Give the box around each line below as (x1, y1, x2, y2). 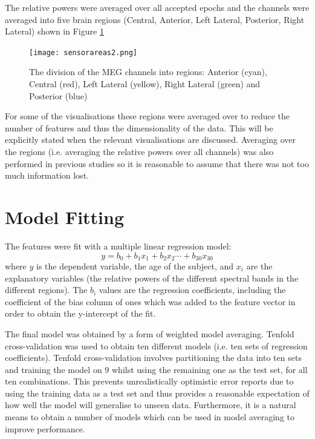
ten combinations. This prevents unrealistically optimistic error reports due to (5, 375, 294, 388)
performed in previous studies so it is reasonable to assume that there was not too (5, 157, 309, 170)
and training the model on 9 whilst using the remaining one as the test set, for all (5, 363, 308, 375)
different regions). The (5, 283, 88, 296)
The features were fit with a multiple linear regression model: (5, 239, 232, 252)
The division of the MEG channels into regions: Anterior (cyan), (29, 65, 267, 78)
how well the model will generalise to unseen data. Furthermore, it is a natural (5, 398, 296, 411)
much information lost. (5, 169, 89, 182)
